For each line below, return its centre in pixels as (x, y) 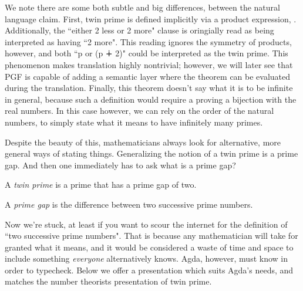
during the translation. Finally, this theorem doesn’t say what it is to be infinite (149, 88)
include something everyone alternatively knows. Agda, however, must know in (146, 258)
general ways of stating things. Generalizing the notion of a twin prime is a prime (151, 153)
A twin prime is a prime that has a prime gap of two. (101, 185)
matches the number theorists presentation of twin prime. (108, 281)
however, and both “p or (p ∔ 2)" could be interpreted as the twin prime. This (147, 53)
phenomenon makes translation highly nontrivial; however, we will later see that (149, 64)
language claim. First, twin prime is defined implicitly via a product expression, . (151, 18)
